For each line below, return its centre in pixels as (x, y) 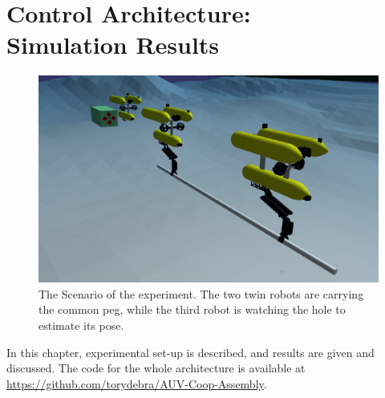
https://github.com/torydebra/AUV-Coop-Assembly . (137, 383)
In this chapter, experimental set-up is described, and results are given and (190, 352)
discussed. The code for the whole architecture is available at (156, 368)
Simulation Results (113, 45)
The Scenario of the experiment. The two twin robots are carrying (201, 293)
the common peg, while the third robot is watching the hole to (192, 309)
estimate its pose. (81, 325)
